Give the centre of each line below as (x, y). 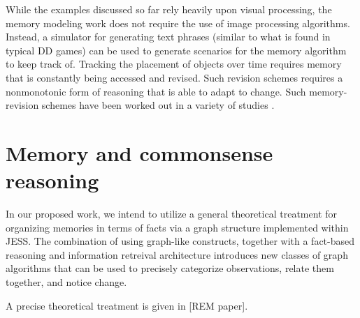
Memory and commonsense (139, 152)
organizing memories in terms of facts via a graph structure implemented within (177, 227)
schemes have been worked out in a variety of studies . (158, 105)
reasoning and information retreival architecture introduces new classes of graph (177, 254)
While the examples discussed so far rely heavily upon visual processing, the (169, 9)
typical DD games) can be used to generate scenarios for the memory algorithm (176, 50)
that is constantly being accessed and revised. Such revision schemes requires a (174, 77)
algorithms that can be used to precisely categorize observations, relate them (170, 268)
